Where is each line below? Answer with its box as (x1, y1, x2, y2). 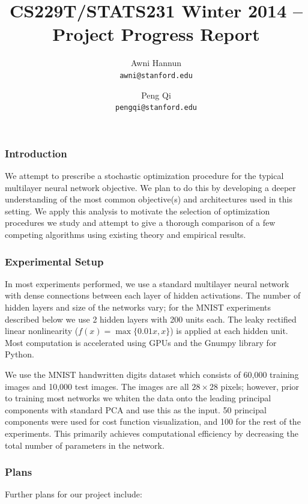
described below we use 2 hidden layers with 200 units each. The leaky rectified (5, 312, 297, 325)
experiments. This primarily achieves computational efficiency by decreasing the (5, 427, 298, 440)
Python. (5, 348, 34, 360)
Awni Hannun (130, 56, 182, 69)
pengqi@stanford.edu (115, 103, 198, 112)
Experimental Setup (5, 254, 104, 269)
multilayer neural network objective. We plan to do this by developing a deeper (5, 181, 296, 193)
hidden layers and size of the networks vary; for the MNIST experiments (5, 301, 271, 314)
